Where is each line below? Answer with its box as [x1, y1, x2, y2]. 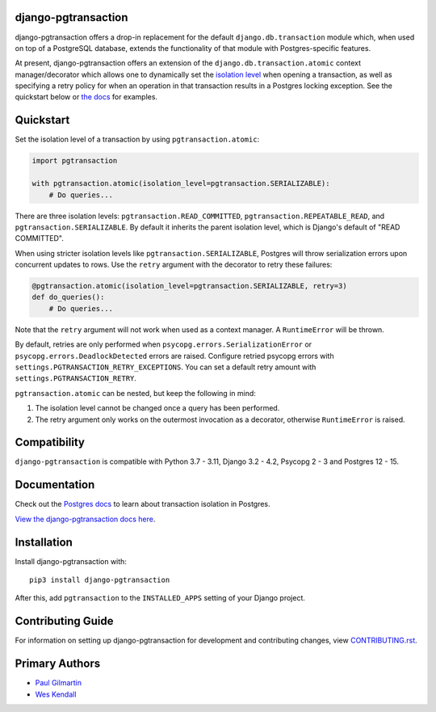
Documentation [15, 478, 95, 492]
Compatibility [15, 436, 85, 449]
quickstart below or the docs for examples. [15, 92, 157, 102]
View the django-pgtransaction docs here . [15, 514, 156, 524]
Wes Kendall [35, 689, 77, 699]
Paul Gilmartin [35, 678, 82, 688]
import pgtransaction [31, 156, 118, 166]
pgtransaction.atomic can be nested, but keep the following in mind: [15, 388, 256, 398]
